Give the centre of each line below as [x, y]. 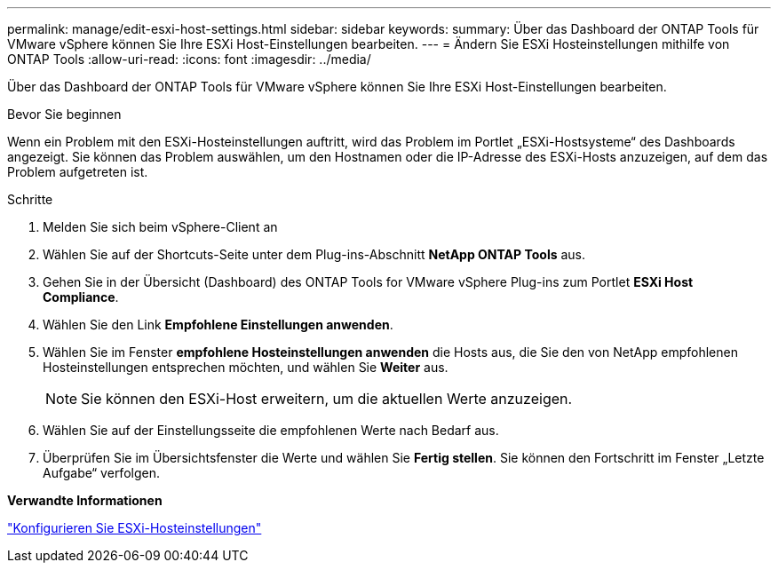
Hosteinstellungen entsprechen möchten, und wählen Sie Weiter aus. [246, 367]
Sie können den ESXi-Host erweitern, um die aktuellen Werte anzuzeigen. [327, 399]
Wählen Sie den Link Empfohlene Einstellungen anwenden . [218, 325]
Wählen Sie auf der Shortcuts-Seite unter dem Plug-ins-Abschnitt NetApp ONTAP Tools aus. [314, 254]
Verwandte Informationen [85, 500]
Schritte [30, 199]
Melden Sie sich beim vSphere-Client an [160, 227]
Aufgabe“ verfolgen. [101, 473]
